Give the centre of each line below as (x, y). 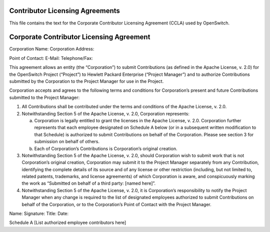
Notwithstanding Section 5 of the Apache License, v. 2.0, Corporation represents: (105, 114)
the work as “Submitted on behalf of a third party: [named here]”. (89, 183)
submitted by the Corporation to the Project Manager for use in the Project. (86, 81)
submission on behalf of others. (67, 142)
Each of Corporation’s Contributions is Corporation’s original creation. (106, 148)
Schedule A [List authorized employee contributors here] (68, 223)
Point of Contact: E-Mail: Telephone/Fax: (51, 58)
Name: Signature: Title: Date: (39, 214)
